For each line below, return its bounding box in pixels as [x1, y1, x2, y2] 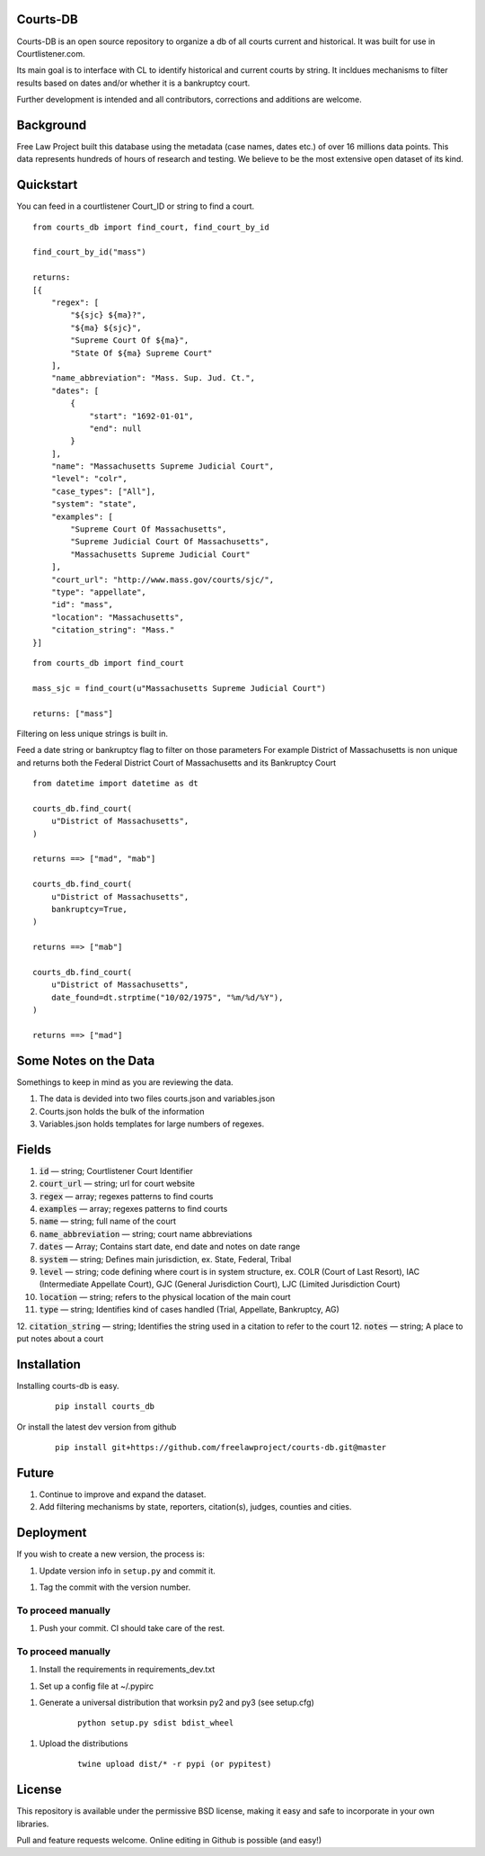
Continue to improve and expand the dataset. [39, 1489, 207, 1500]
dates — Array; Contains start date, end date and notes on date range [39, 1242, 301, 1252]
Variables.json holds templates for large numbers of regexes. [39, 1118, 265, 1129]
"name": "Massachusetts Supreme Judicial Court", [50, 462, 274, 471]
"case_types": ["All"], [50, 486, 156, 497]
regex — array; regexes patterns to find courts [39, 1190, 214, 1201]
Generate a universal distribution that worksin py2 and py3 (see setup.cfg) [39, 1697, 314, 1708]
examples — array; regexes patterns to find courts [39, 1204, 228, 1215]
